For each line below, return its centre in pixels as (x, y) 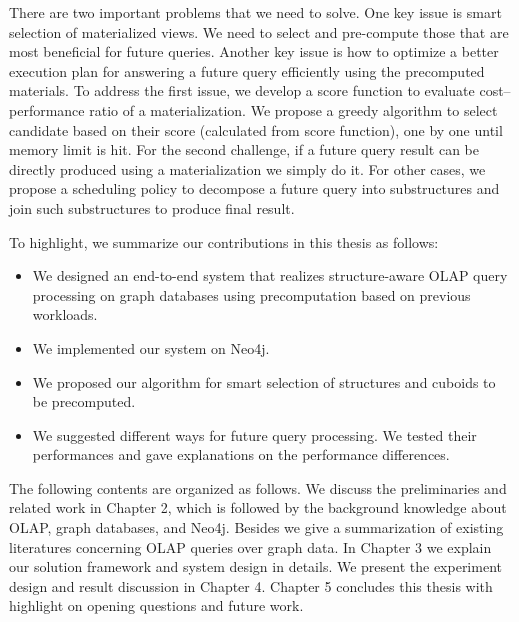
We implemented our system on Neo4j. (151, 347)
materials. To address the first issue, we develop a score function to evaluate (242, 90)
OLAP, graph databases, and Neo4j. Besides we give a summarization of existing (256, 527)
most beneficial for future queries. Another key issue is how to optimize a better (254, 51)
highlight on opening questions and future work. (156, 605)
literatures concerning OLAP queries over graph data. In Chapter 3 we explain (250, 546)
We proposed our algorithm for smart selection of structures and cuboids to (264, 381)
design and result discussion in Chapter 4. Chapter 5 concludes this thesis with (251, 585)
